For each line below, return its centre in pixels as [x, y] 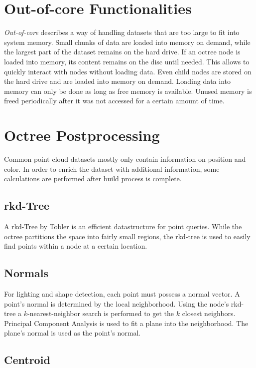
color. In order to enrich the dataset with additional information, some [112, 169]
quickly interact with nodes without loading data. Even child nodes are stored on [128, 71]
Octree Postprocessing [82, 135]
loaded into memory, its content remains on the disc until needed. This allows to [127, 61]
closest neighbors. [209, 313]
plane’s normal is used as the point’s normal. [72, 333]
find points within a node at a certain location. [76, 246]
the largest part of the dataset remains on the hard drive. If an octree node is [122, 52]
